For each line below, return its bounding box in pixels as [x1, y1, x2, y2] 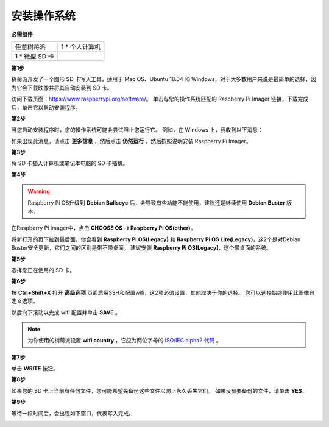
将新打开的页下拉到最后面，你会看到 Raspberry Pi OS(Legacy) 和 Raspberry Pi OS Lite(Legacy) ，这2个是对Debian [11, 235, 301, 243]
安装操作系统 [11, 9, 76, 23]
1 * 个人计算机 [61, 43, 101, 51]
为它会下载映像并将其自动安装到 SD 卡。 [11, 84, 113, 91]
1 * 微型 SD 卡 [15, 52, 55, 60]
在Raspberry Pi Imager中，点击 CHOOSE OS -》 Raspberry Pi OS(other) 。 [11, 224, 196, 231]
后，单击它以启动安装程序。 [11, 104, 81, 111]
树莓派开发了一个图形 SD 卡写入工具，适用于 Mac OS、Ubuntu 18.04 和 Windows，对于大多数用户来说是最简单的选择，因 [11, 76, 316, 83]
